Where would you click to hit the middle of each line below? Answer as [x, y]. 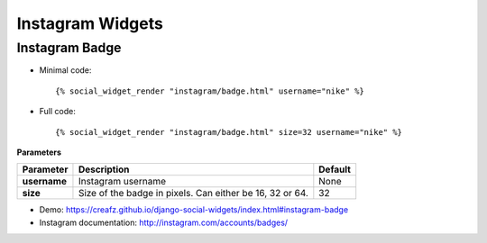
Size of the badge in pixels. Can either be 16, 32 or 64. [193, 193]
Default [335, 169]
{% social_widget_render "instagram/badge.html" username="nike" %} [210, 91]
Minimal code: [65, 70]
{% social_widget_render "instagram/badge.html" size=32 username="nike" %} [229, 132]
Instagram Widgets [90, 23]
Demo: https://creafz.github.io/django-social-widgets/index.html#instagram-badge [194, 210]
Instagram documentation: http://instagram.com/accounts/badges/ [164, 222]
